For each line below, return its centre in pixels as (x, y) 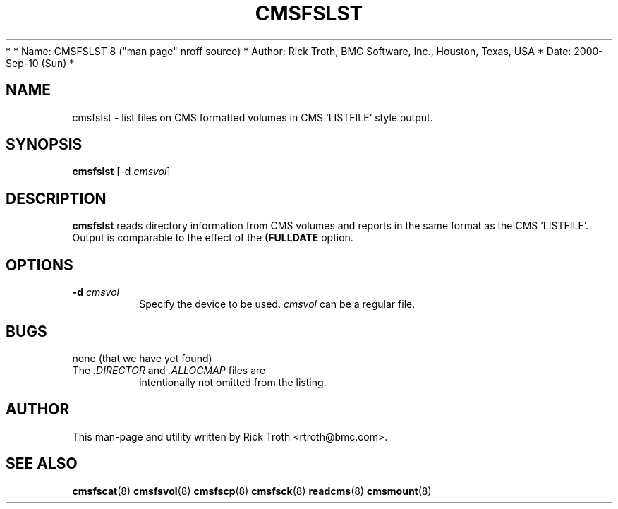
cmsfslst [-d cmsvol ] (121, 172)
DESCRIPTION (56, 198)
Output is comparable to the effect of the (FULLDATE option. (213, 238)
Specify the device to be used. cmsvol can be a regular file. (277, 304)
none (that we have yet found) (142, 358)
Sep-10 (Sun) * (40, 63)
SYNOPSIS (44, 145)
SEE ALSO (42, 464)
